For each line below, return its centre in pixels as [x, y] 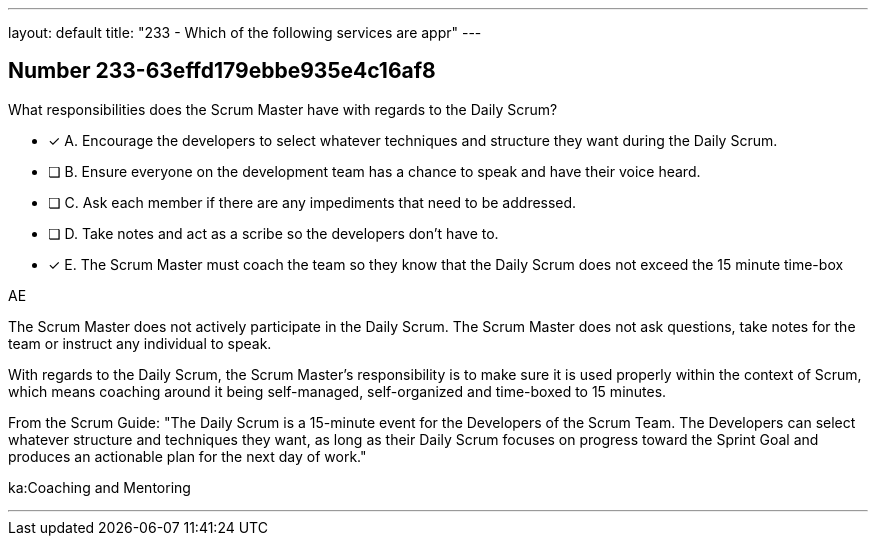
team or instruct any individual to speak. [140, 343]
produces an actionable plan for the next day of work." [187, 456]
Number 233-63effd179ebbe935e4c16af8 [222, 71]
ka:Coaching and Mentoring [99, 487]
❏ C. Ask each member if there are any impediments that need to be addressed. [312, 202]
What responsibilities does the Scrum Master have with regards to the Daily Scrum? [283, 109]
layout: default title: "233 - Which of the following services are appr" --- [245, 32]
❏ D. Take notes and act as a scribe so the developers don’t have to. [273, 233]
